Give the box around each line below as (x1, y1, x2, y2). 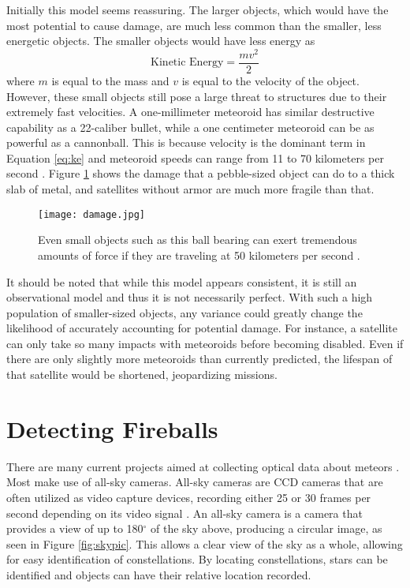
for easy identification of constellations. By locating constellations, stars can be (6, 551, 388, 567)
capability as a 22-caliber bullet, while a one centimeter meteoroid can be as (6, 118, 375, 135)
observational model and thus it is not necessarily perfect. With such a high (6, 289, 373, 305)
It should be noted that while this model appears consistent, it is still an (6, 273, 357, 290)
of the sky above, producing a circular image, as (151, 520, 382, 537)
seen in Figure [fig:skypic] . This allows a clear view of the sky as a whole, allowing (6, 535, 403, 552)
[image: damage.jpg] (38, 208, 146, 220)
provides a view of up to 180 (6, 520, 143, 537)
